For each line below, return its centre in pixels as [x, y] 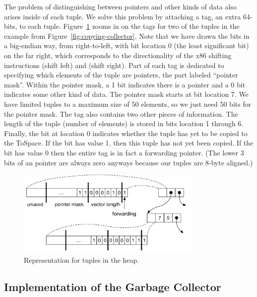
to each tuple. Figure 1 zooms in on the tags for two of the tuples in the [129, 26]
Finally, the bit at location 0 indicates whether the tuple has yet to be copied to [126, 133]
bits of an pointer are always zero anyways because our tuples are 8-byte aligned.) [128, 162]
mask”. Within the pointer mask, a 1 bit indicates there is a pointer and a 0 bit [125, 84]
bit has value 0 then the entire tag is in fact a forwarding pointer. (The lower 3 [124, 152]
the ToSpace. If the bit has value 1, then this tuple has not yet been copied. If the [129, 143]
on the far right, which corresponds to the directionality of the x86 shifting [118, 55]
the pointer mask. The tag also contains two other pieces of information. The [121, 113]
